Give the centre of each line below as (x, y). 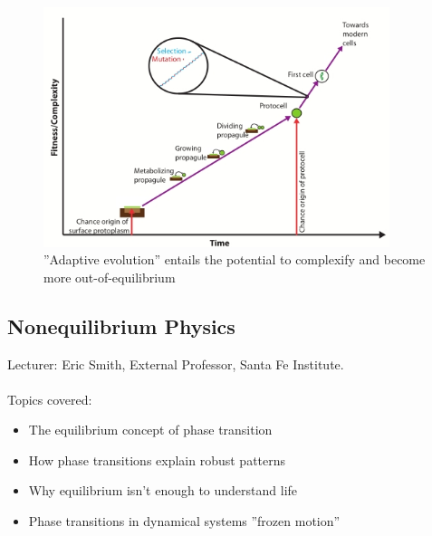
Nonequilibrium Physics (121, 325)
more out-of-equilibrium (110, 277)
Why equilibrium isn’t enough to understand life (163, 490)
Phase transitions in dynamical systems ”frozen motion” (184, 521)
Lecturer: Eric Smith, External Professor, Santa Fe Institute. (176, 364)
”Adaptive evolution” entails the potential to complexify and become (235, 259)
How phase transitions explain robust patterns (157, 459)
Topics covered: (50, 399)
